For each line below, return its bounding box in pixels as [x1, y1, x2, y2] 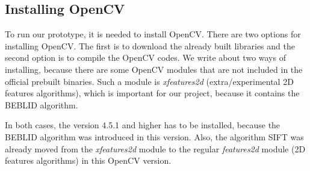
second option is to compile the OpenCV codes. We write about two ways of [5, 51, 286, 64]
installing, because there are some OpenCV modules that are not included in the [5, 63, 303, 75]
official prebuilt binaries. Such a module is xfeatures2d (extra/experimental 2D [5, 75, 294, 87]
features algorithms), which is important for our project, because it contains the [5, 87, 300, 99]
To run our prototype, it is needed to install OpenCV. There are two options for [5, 28, 301, 40]
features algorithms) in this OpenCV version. [5, 154, 172, 167]
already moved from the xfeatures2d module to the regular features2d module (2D [5, 142, 306, 155]
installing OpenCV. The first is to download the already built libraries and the [5, 39, 295, 52]
